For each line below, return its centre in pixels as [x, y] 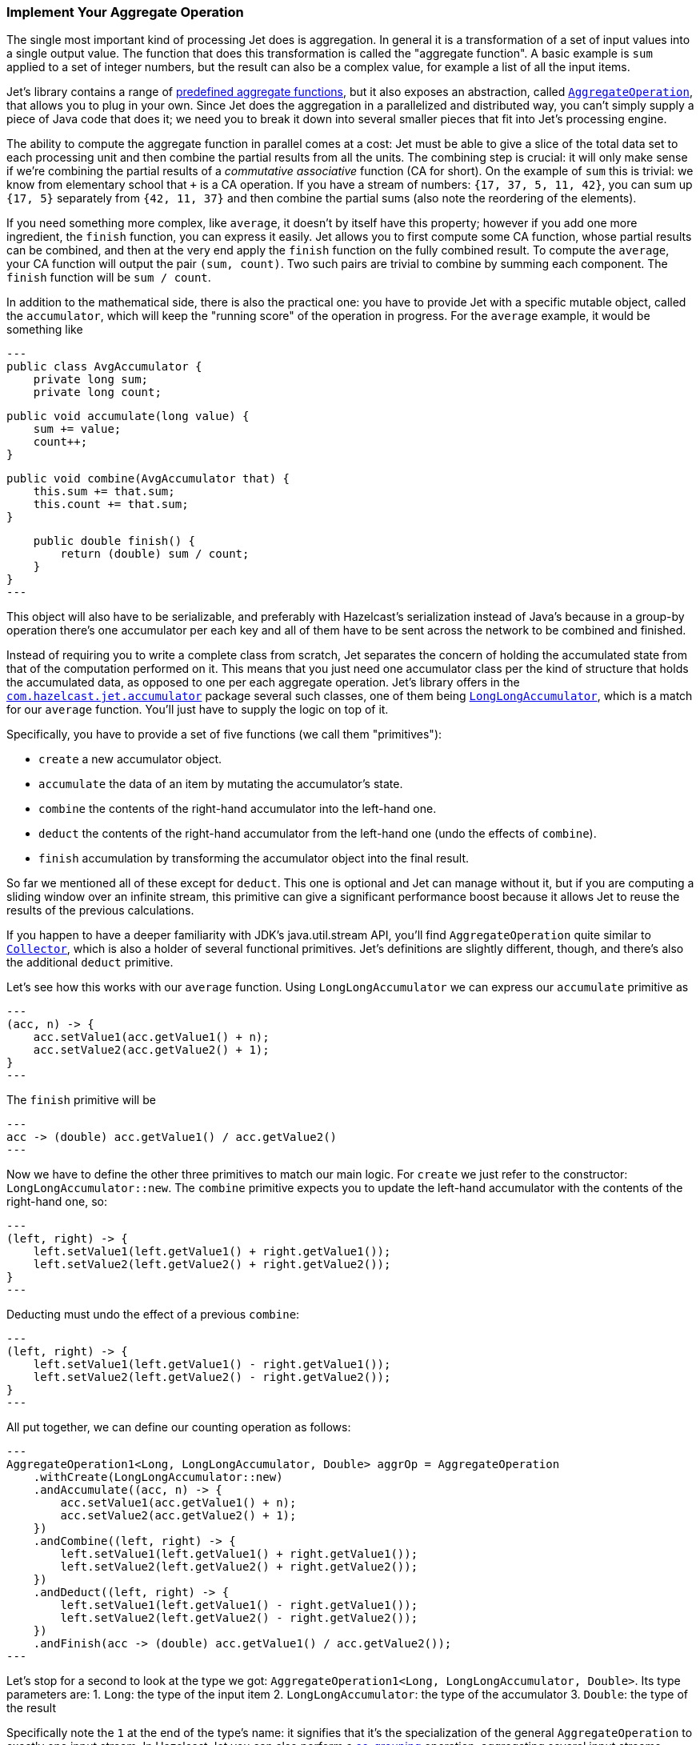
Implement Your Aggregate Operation [125, 12]
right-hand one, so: [57, 1202]
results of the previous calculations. [100, 911]
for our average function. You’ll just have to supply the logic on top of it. [198, 710]
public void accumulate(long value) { [128, 416]
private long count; [97, 392]
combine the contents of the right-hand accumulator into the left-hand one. [238, 809]
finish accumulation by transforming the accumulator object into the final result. [254, 858]
